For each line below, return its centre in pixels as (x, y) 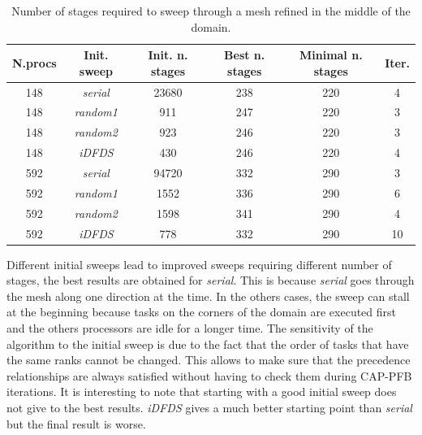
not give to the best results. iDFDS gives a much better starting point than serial (209, 407)
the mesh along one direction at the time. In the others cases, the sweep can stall (208, 296)
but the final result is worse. (76, 423)
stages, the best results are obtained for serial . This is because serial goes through (211, 280)
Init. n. (168, 55)
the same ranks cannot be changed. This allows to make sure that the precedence (209, 360)
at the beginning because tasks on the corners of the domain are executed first (202, 312)
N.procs (34, 62)
